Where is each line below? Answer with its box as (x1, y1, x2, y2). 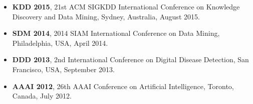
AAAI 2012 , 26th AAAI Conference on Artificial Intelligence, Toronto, (12, 81, 234, 91)
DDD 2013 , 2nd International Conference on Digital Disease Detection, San (12, 54, 249, 65)
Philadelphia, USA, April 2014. (12, 37, 108, 48)
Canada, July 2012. (12, 91, 72, 101)
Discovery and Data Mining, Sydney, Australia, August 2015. (12, 11, 200, 21)
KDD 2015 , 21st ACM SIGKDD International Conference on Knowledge (12, 1, 240, 11)
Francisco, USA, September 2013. (12, 64, 115, 74)
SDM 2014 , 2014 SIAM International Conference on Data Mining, (12, 28, 220, 38)
